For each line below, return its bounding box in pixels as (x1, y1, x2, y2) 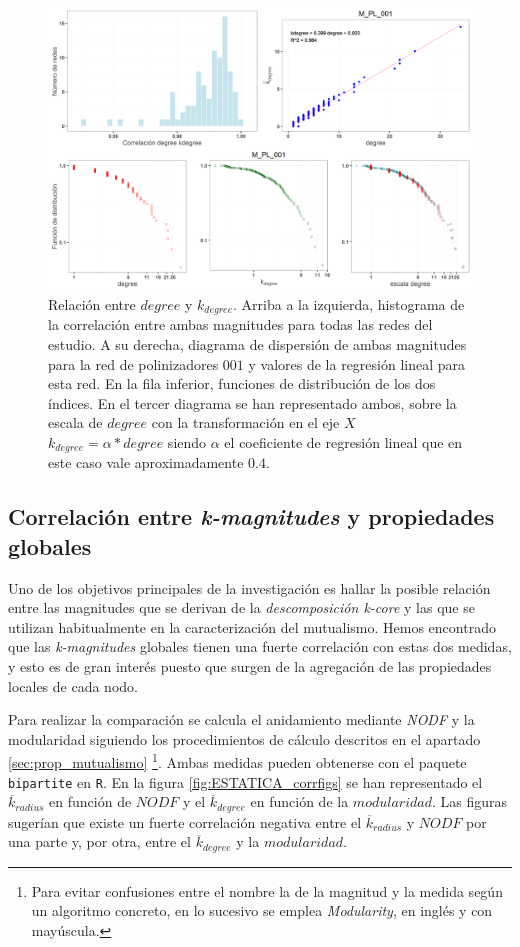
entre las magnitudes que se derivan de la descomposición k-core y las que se (8, 597, 475, 618)
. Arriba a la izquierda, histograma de (233, 293, 465, 314)
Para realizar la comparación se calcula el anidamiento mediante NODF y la (8, 709, 475, 730)
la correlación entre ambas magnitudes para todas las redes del (48, 314, 433, 335)
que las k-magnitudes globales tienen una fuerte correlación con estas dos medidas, (8, 636, 512, 657)
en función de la (250, 791, 349, 812)
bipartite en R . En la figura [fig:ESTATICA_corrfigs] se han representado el (8, 771, 483, 792)
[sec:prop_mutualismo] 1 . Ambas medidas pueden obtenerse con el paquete (8, 749, 467, 773)
